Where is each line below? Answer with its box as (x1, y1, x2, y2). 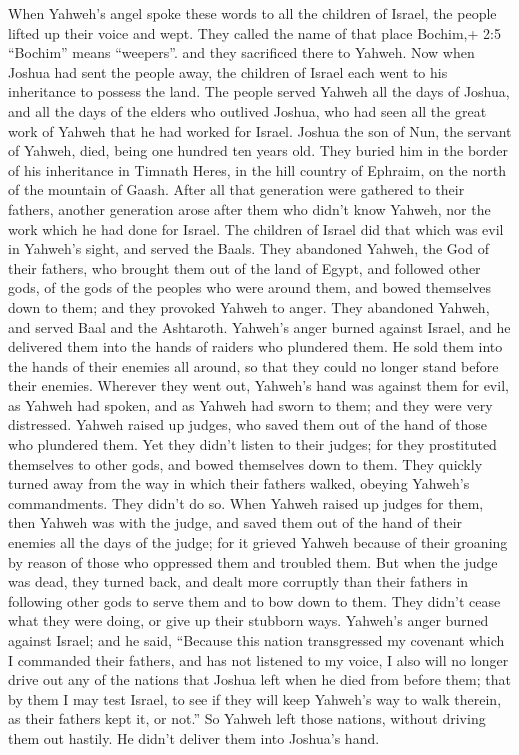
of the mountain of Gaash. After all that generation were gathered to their (8, 179, 465, 200)
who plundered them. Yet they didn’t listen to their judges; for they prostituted (8, 434, 497, 455)
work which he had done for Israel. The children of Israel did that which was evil (8, 218, 504, 239)
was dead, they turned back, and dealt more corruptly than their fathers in (8, 571, 469, 592)
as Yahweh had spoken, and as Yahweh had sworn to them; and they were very (8, 394, 493, 415)
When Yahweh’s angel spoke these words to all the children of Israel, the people (8, 3, 497, 23)
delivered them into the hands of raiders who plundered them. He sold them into (8, 336, 503, 357)
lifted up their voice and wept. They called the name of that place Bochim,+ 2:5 (8, 22, 501, 43)
